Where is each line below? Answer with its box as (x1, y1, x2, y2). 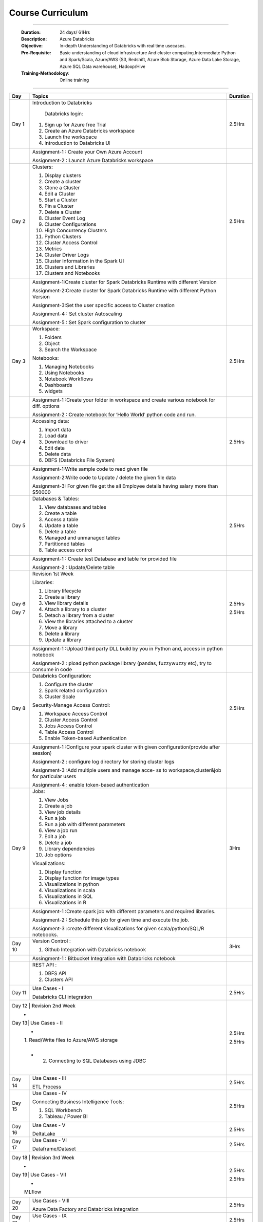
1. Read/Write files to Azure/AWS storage (24, 1036, 118, 1043)
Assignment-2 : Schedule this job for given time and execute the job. (32, 916, 189, 923)
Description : (21, 36, 47, 42)
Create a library (44, 593, 80, 600)
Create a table (44, 510, 77, 517)
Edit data (44, 444, 65, 451)
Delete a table (44, 528, 76, 535)
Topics (32, 93, 49, 100)
